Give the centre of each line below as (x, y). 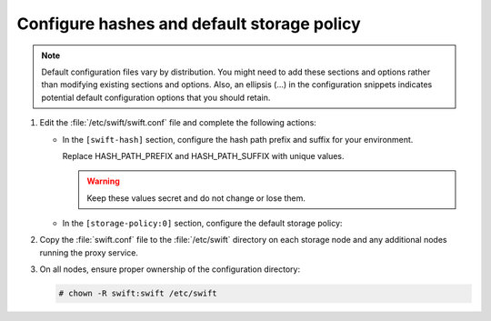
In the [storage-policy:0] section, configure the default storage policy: (202, 224)
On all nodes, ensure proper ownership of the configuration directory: (170, 269)
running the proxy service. (89, 252)
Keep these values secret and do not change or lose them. (196, 198)
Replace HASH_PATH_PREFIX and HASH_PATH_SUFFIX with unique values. (203, 155)
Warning (103, 181)
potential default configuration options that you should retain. (156, 97)
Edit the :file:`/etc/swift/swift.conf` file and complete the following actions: (178, 123)
